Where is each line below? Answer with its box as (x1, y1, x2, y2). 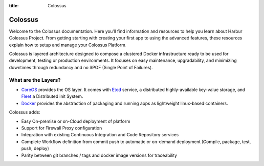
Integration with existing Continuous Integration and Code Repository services (21, 132, 179, 138)
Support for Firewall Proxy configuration (21, 125, 102, 131)
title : (9, 3, 19, 8)
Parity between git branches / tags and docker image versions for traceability (21, 152, 177, 158)
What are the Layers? (9, 76, 61, 83)
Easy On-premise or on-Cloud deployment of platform (21, 118, 131, 124)
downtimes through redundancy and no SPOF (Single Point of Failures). (9, 64, 153, 70)
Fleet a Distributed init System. (21, 93, 83, 99)
